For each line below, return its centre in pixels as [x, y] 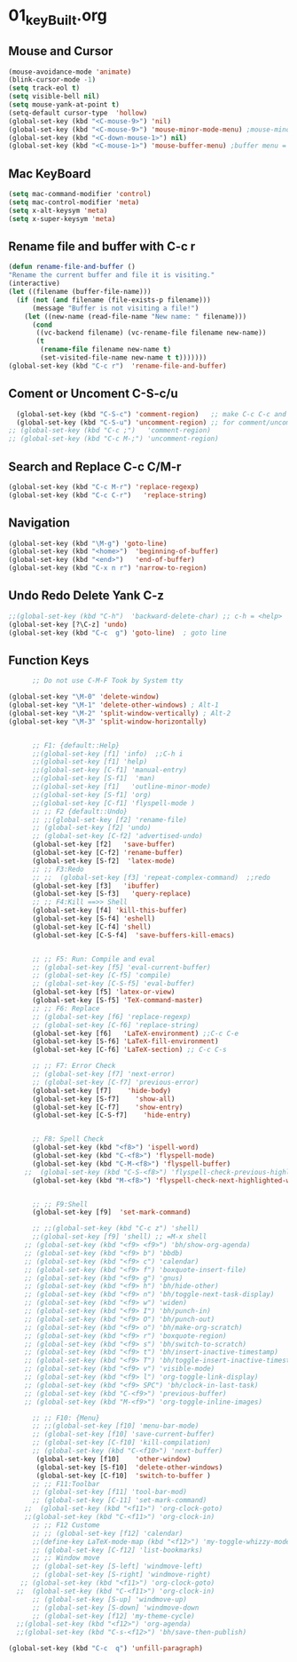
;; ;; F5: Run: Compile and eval [94, 959]
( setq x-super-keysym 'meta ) [62, 218]
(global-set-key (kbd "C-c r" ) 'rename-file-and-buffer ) [117, 366]
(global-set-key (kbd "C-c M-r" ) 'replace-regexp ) [104, 487]
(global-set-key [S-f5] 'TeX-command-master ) [117, 1001]
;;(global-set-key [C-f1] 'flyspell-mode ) [113, 803]
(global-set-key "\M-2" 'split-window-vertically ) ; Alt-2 [120, 713]
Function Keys [49, 660]
